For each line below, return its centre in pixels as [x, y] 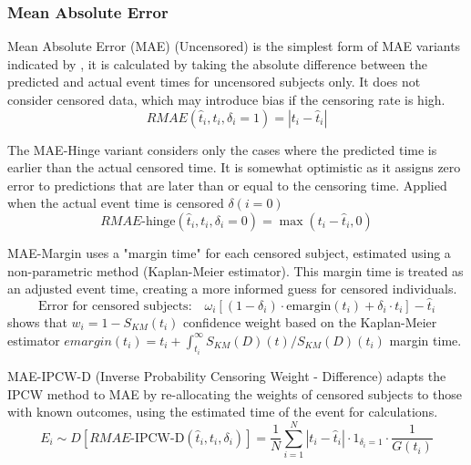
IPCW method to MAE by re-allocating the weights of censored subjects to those [235, 393]
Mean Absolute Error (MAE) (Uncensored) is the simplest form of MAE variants [234, 46]
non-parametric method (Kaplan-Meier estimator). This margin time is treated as [235, 270]
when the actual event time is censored [116, 203]
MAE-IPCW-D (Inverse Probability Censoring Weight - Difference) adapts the [227, 376]
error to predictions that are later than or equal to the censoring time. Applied [227, 185]
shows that [37, 321]
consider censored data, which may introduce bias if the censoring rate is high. [226, 99]
